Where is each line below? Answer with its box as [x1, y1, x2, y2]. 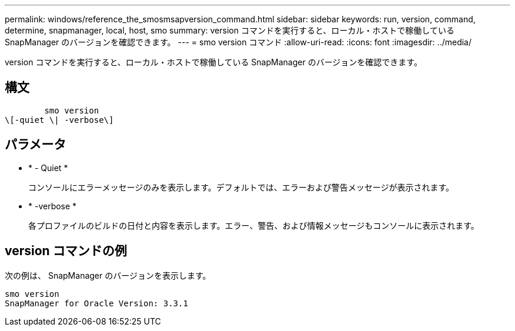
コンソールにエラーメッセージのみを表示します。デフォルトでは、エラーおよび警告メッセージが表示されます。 [28, 182, 454, 192]
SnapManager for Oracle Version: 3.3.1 [5, 298, 188, 308]
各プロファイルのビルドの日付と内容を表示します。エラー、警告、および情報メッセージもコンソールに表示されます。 [28, 220, 479, 230]
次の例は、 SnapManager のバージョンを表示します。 [5, 270, 211, 280]
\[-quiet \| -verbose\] [5, 115, 114, 125]
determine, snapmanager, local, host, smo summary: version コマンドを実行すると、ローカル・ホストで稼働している [5, 25, 454, 35]
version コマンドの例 [5, 243, 127, 259]
